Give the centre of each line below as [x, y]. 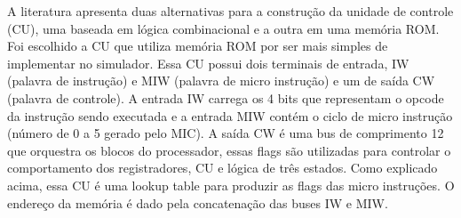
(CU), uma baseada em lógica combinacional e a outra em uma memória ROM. [223, 28]
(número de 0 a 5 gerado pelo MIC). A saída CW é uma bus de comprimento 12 [226, 133]
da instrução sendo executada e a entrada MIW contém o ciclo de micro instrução [230, 115]
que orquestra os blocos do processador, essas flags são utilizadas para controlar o [229, 150]
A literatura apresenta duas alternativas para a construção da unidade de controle [230, 11]
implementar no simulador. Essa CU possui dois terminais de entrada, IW [208, 63]
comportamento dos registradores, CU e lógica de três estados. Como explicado [223, 168]
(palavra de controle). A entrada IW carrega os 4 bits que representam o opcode [226, 97]
